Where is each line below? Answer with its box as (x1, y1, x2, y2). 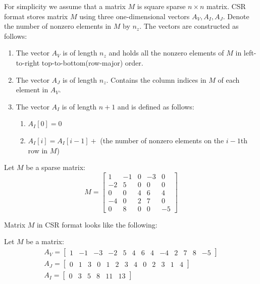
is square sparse (137, 1, 186, 11)
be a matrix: (26, 236, 64, 247)
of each (218, 74, 240, 85)
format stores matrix (4, 11, 68, 21)
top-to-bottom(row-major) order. (41, 57, 143, 68)
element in (16, 84, 48, 95)
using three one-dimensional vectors (79, 11, 190, 21)
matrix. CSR (206, 1, 246, 11)
